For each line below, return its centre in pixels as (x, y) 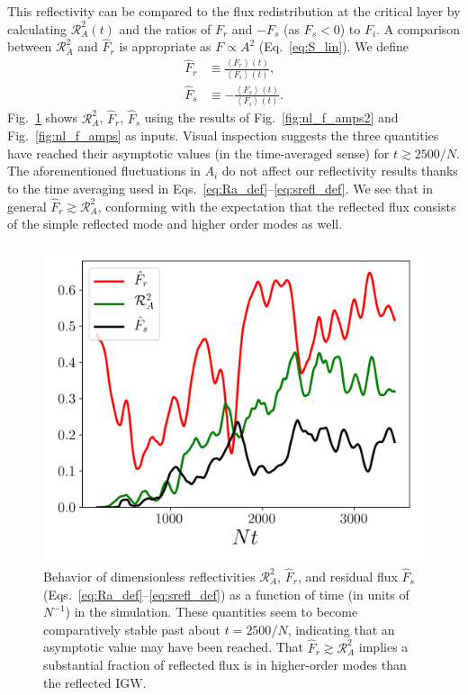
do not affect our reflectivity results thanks (340, 171)
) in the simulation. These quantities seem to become (211, 612)
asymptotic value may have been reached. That (174, 647)
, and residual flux (347, 576)
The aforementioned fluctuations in (104, 171)
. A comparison (418, 28)
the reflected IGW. (95, 682)
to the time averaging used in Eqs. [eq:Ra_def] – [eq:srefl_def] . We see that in (220, 188)
